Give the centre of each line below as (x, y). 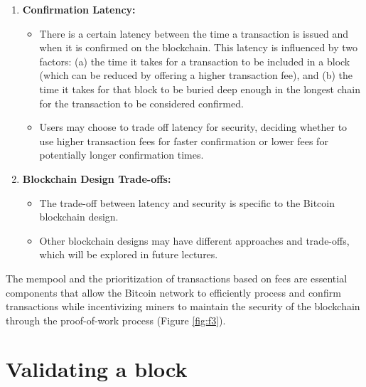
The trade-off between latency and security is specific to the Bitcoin (187, 202)
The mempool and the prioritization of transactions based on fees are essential (177, 278)
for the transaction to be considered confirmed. (141, 103)
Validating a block (97, 369)
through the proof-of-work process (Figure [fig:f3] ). (116, 320)
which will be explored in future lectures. (129, 254)
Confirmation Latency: (79, 9)
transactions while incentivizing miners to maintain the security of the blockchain (183, 306)
